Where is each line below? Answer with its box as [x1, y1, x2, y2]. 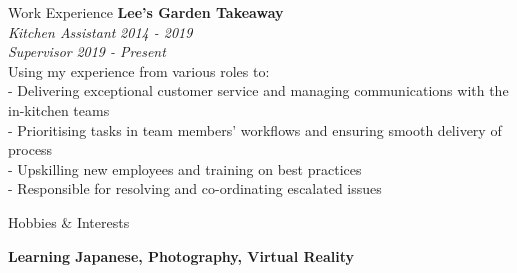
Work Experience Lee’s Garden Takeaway [8, 2, 284, 22]
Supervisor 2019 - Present [8, 41, 166, 62]
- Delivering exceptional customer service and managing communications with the [8, 80, 509, 101]
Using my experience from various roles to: [8, 60, 270, 81]
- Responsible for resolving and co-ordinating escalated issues [8, 178, 382, 199]
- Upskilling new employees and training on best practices [8, 158, 362, 179]
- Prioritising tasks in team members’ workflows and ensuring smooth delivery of [8, 119, 502, 140]
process [8, 139, 53, 160]
